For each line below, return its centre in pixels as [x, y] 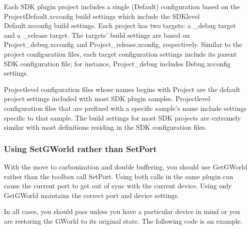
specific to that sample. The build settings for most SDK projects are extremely [122, 117]
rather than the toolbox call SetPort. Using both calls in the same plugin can [119, 176]
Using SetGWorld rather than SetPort [80, 148]
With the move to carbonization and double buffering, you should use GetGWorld [126, 166]
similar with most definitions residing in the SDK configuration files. [105, 127]
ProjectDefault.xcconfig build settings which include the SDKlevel [102, 16]
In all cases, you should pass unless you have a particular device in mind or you [122, 211]
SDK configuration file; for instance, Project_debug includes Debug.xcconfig [117, 63]
